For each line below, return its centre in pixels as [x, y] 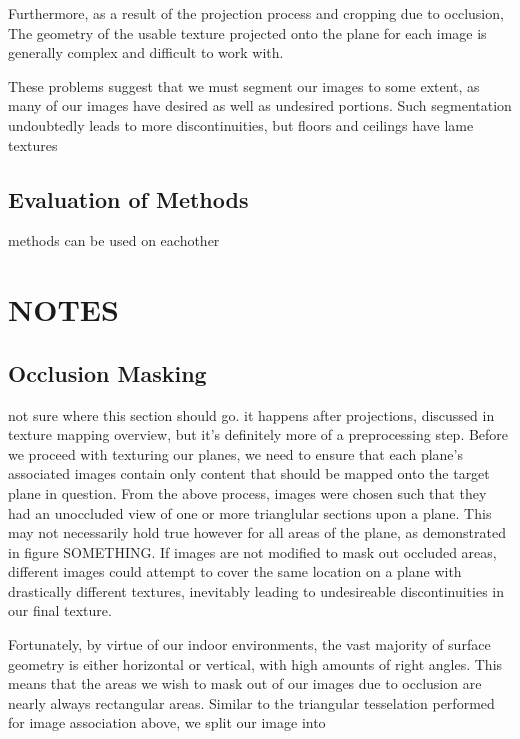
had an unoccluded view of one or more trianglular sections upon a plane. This [250, 512]
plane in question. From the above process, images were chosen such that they [247, 492]
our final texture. [60, 610]
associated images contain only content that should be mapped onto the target [249, 473]
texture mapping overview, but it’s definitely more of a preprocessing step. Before [258, 434]
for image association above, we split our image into [167, 722]
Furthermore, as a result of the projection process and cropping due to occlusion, [256, 13]
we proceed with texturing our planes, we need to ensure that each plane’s [235, 453]
